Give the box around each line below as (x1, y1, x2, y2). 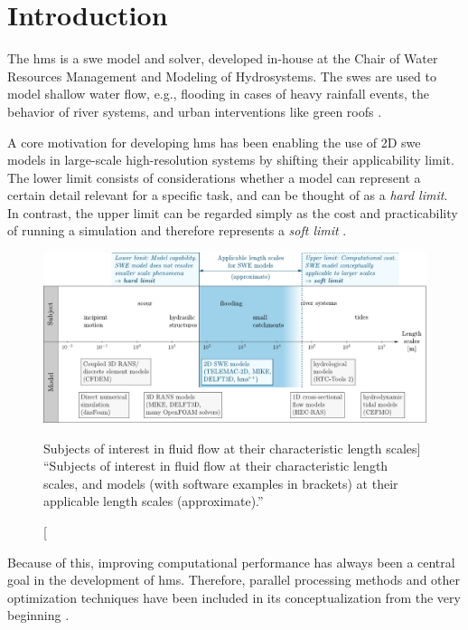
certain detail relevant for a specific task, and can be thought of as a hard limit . (7, 186, 448, 205)
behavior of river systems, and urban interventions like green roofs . (7, 101, 382, 120)
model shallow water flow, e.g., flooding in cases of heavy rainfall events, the (7, 84, 430, 103)
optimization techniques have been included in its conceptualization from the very (7, 587, 461, 606)
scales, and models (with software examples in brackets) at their (43, 473, 398, 492)
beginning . (7, 606, 70, 625)
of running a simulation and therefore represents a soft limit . (7, 221, 347, 240)
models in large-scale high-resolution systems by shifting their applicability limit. (7, 150, 454, 169)
